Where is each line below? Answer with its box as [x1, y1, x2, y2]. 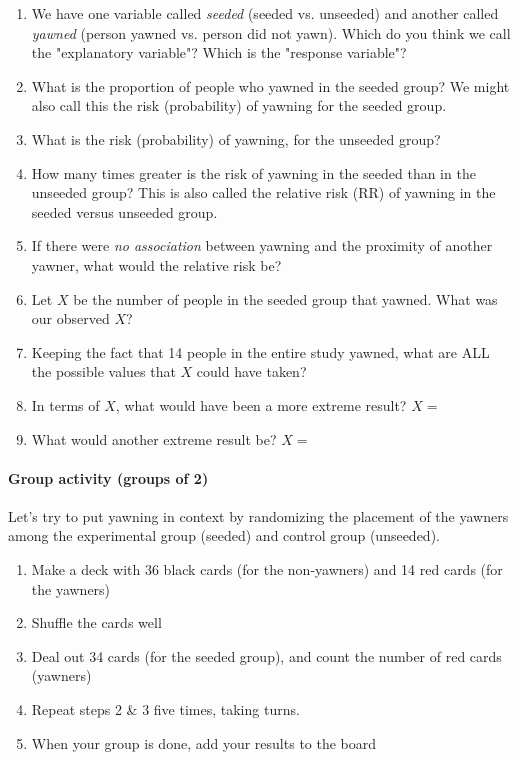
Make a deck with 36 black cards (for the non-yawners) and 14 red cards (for [31, 559, 503, 580]
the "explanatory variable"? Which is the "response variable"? [31, 42, 407, 63]
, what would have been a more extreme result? [115, 394, 407, 415]
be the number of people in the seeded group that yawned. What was [73, 288, 498, 309]
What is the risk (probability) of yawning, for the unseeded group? [31, 128, 441, 149]
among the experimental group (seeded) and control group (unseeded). [8, 525, 440, 546]
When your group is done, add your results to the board [31, 732, 377, 753]
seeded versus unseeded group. [31, 201, 218, 222]
